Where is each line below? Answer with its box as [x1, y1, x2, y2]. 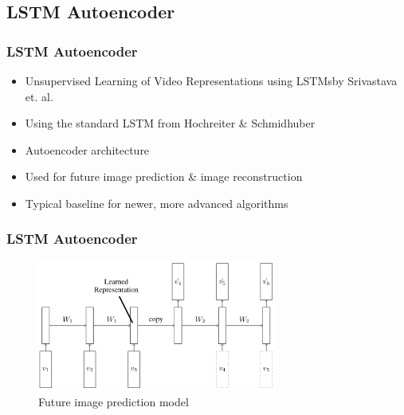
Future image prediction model [38, 393, 189, 410]
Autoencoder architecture [25, 141, 150, 158]
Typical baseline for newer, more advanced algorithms [25, 194, 288, 211]
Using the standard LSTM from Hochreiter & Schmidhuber [25, 115, 316, 131]
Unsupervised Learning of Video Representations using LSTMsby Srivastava [25, 72, 398, 88]
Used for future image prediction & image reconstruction [25, 168, 303, 185]
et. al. [25, 88, 53, 104]
